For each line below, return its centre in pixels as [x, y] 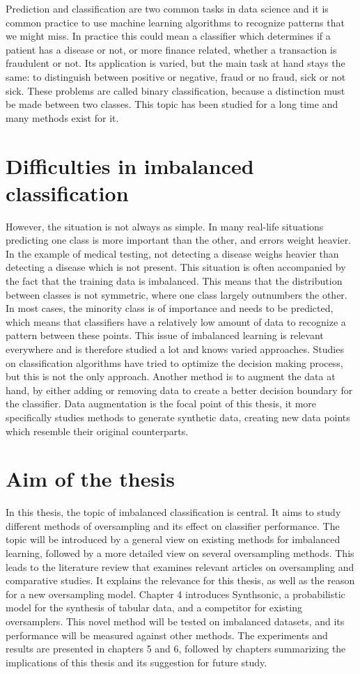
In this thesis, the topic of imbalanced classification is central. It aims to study [173, 512]
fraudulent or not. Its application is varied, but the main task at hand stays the [175, 63]
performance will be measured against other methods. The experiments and [167, 635]
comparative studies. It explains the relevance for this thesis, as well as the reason [180, 580]
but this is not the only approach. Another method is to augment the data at [171, 376]
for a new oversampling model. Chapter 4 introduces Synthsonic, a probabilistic [175, 594]
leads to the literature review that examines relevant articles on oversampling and [180, 566]
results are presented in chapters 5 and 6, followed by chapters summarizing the [176, 649]
